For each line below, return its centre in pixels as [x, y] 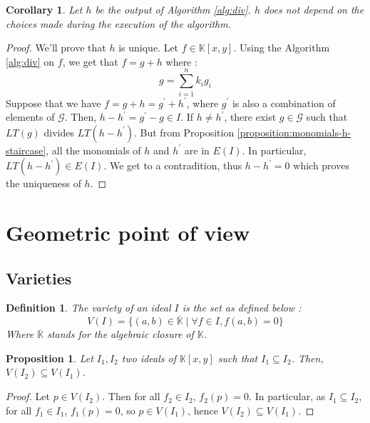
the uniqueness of [43, 183]
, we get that [90, 61]
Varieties [39, 278]
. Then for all [131, 396]
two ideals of [149, 358]
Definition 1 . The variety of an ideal [88, 308]
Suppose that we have [53, 103]
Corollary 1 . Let [44, 9]
